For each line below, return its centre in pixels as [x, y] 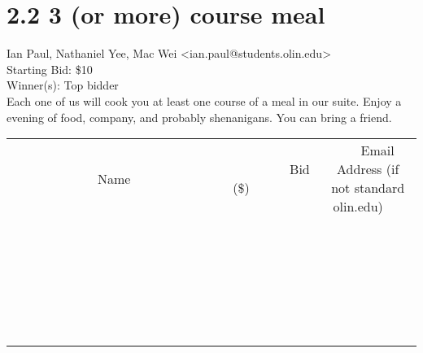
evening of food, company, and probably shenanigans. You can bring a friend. [199, 117]
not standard [368, 188]
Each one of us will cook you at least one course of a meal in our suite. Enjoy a [204, 100]
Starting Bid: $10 [50, 69]
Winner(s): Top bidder [63, 85]
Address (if [368, 169]
